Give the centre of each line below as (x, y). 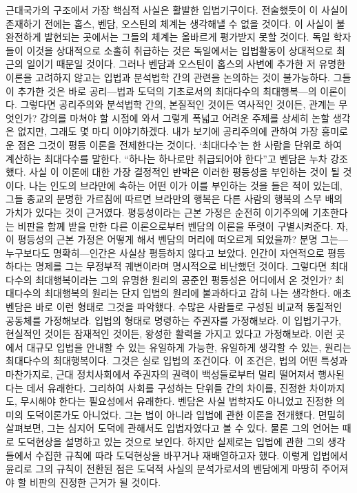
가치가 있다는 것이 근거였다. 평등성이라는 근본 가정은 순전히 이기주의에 (157, 212)
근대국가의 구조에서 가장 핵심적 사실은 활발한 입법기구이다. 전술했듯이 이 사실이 (177, 10)
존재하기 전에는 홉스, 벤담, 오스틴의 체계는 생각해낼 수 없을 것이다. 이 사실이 (170, 23)
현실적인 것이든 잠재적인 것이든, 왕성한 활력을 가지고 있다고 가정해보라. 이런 (169, 334)
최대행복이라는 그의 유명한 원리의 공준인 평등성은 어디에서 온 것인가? (184, 279)
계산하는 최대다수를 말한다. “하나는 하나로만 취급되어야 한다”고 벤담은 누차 (166, 158)
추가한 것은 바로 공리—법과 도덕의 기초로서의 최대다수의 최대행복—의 (167, 91)
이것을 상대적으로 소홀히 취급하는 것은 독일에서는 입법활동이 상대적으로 (180, 50)
